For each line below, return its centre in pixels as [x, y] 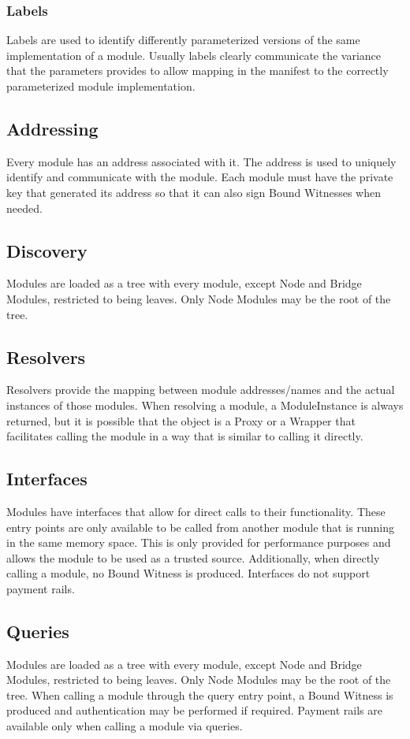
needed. [24, 208]
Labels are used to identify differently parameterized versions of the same [183, 40]
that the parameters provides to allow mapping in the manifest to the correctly [198, 71]
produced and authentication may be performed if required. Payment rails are [194, 710]
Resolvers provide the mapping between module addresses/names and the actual [201, 390]
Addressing [52, 128]
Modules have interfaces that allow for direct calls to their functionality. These [196, 511]
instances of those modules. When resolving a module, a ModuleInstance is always [205, 405]
